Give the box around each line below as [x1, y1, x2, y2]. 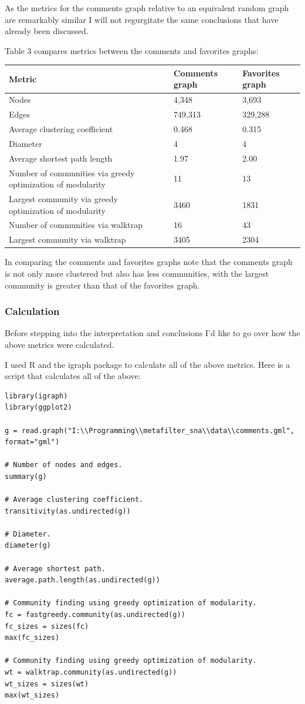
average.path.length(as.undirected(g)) [5, 576, 160, 585]
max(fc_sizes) [5, 633, 60, 642]
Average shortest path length [9, 152, 113, 164]
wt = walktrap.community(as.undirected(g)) [5, 668, 177, 676]
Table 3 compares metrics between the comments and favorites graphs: [5, 44, 259, 56]
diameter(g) [5, 541, 51, 550]
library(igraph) [5, 391, 68, 400]
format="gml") [5, 438, 60, 447]
